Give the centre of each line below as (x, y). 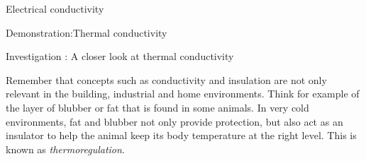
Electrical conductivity (55, 8)
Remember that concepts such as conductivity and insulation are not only (166, 79)
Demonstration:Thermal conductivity (87, 32)
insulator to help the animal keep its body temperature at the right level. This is (181, 135)
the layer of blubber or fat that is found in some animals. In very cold (157, 107)
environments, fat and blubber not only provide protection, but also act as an (174, 121)
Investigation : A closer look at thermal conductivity (120, 56)
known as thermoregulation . (65, 149)
